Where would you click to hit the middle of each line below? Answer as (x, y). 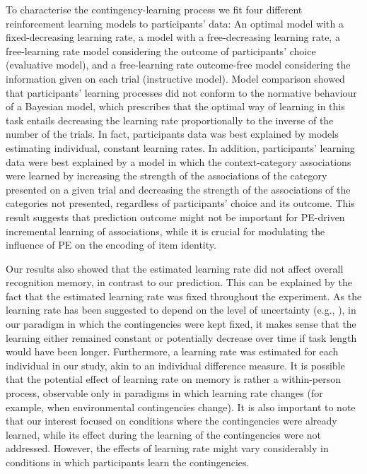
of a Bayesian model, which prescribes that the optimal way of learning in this (175, 106)
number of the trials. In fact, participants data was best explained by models (172, 134)
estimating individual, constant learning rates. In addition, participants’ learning (180, 147)
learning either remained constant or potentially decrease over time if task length (181, 337)
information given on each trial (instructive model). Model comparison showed (175, 78)
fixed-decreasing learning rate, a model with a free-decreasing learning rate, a (173, 37)
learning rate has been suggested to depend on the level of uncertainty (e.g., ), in (181, 310)
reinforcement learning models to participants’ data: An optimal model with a (175, 23)
